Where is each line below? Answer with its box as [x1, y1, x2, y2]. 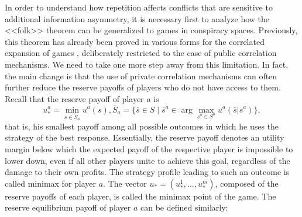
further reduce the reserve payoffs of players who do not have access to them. [5, 81, 281, 93]
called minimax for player [5, 177, 97, 189]
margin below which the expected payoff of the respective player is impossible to [5, 142, 293, 155]
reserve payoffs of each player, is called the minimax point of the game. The [5, 190, 276, 202]
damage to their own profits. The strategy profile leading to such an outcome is [5, 166, 290, 178]
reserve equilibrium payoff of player [5, 201, 131, 213]
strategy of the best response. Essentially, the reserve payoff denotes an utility [5, 131, 284, 143]
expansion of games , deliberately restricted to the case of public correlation [5, 47, 277, 59]
